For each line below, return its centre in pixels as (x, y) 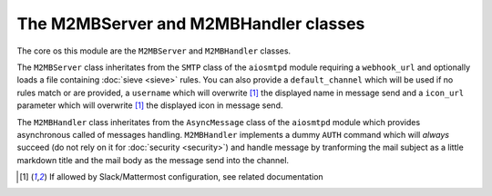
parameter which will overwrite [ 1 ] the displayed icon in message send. (150, 105)
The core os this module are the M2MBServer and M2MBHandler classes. (154, 51)
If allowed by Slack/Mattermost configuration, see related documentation (186, 177)
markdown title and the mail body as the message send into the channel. (153, 160)
